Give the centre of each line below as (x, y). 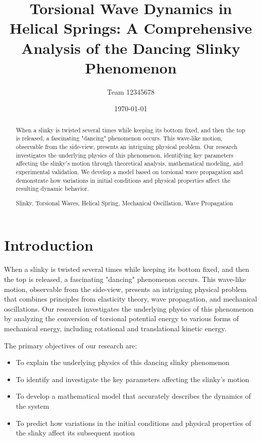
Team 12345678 (131, 91)
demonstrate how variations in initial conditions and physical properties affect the (123, 180)
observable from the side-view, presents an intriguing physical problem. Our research (126, 146)
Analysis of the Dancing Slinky (131, 48)
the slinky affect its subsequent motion (75, 433)
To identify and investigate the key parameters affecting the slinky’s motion (133, 379)
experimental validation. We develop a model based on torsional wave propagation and (129, 171)
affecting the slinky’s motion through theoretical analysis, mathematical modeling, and (129, 163)
